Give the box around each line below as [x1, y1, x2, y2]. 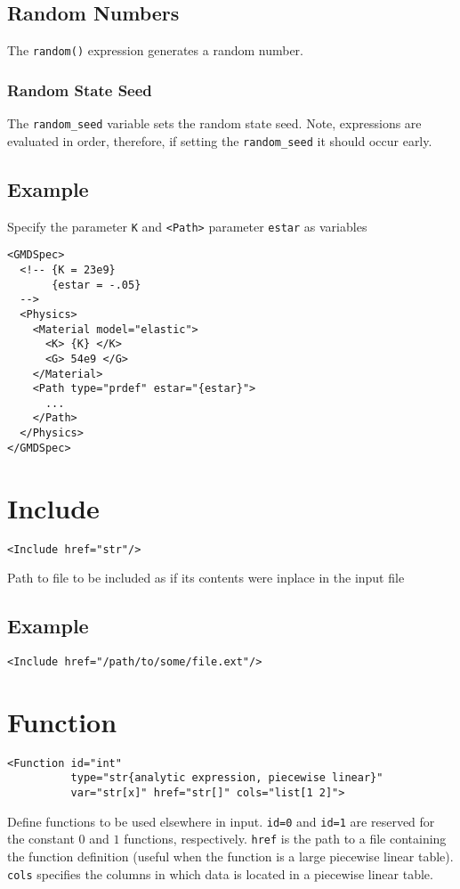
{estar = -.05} [52, 278, 141, 291]
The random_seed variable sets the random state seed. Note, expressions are [7, 114, 422, 133]
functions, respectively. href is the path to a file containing [124, 829, 447, 848]
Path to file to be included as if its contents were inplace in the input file [7, 568, 405, 587]
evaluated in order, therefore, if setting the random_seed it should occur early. [7, 131, 432, 150]
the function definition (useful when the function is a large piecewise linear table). [7, 847, 454, 866]
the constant [7, 829, 75, 848]
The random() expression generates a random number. [7, 41, 303, 60]
